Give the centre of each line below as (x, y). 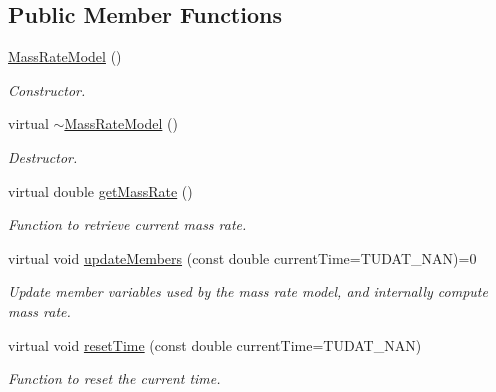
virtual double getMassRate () (100, 190)
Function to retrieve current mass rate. (127, 224)
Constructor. (47, 89)
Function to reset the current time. (114, 378)
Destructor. (43, 156)
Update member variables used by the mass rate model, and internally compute (248, 291)
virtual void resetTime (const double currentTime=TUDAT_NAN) (215, 344)
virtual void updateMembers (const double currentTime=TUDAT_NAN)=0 (242, 257)
